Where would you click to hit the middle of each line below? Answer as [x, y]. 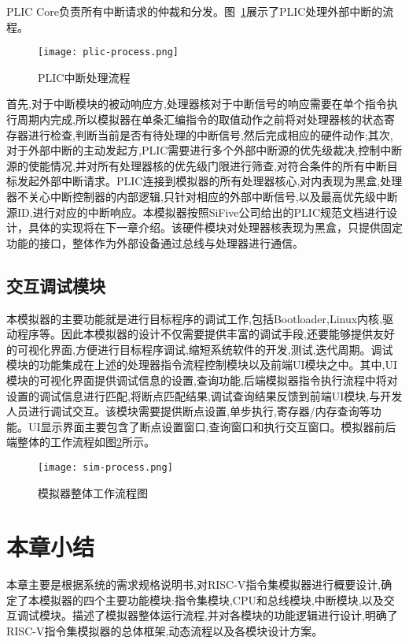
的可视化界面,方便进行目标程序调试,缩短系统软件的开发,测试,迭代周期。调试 [200, 349]
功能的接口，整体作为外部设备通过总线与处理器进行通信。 [155, 242]
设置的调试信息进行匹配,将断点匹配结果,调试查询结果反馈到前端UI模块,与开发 [204, 395]
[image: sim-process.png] [105, 467]
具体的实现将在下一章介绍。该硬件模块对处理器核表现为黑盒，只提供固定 [215, 227]
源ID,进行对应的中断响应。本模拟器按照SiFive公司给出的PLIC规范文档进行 [197, 212]
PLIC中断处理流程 [84, 77]
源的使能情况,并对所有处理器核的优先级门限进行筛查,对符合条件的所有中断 [197, 165]
